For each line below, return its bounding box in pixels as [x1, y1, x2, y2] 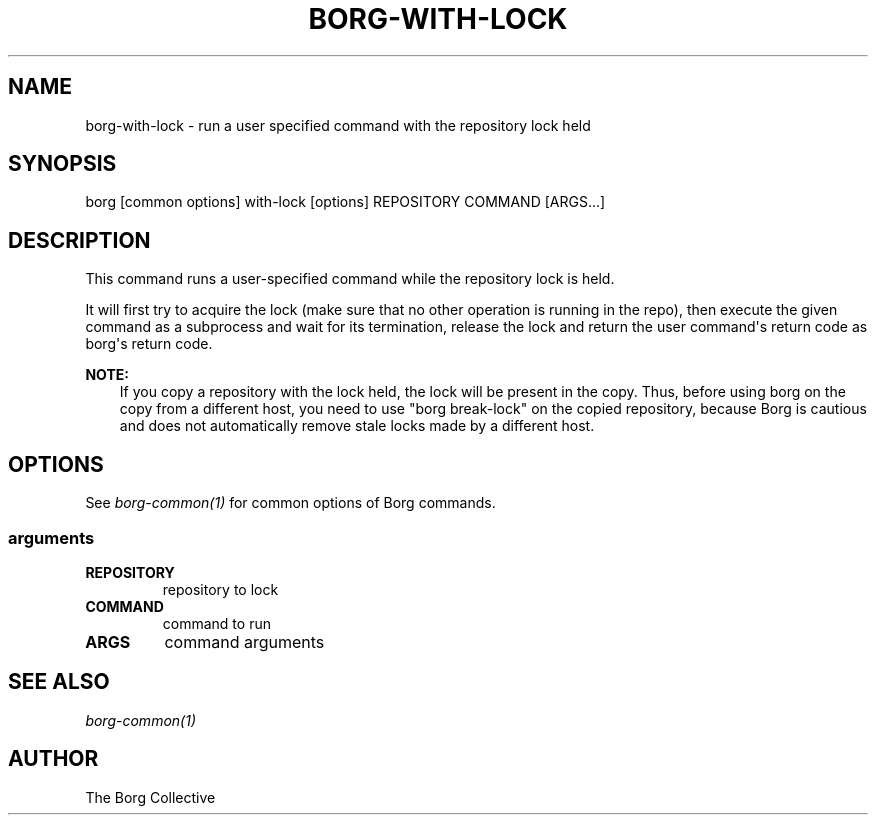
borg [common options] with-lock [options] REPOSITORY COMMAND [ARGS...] [85, 193, 606, 211]
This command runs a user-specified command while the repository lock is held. [85, 270, 615, 288]
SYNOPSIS [8, 151, 117, 177]
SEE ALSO [8, 669, 110, 695]
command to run [162, 614, 271, 632]
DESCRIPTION [8, 227, 151, 253]
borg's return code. [85, 335, 213, 353]
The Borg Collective [85, 788, 216, 806]
